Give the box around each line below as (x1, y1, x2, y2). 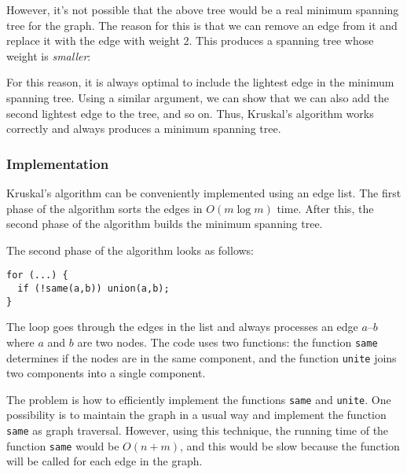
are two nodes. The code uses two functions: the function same (77, 333, 378, 350)
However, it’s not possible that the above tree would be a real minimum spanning (6, 2, 399, 17)
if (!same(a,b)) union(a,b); (17, 283, 170, 294)
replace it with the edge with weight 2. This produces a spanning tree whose (6, 32, 374, 49)
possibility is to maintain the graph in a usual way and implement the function (6, 406, 387, 423)
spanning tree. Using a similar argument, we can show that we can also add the (6, 89, 389, 105)
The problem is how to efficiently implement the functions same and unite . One (6, 391, 391, 407)
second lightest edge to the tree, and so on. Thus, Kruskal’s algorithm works (6, 105, 374, 121)
